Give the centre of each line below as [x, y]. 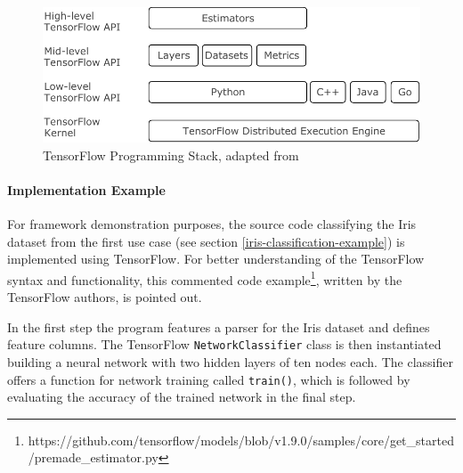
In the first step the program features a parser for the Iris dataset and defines [219, 326]
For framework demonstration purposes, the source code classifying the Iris [212, 224]
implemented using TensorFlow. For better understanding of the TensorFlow [216, 259]
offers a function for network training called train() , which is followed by [209, 379]
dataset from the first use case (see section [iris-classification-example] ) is [206, 241]
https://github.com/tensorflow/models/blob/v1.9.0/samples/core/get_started [241, 440]
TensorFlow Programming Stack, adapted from [171, 155]
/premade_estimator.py [93, 457]
